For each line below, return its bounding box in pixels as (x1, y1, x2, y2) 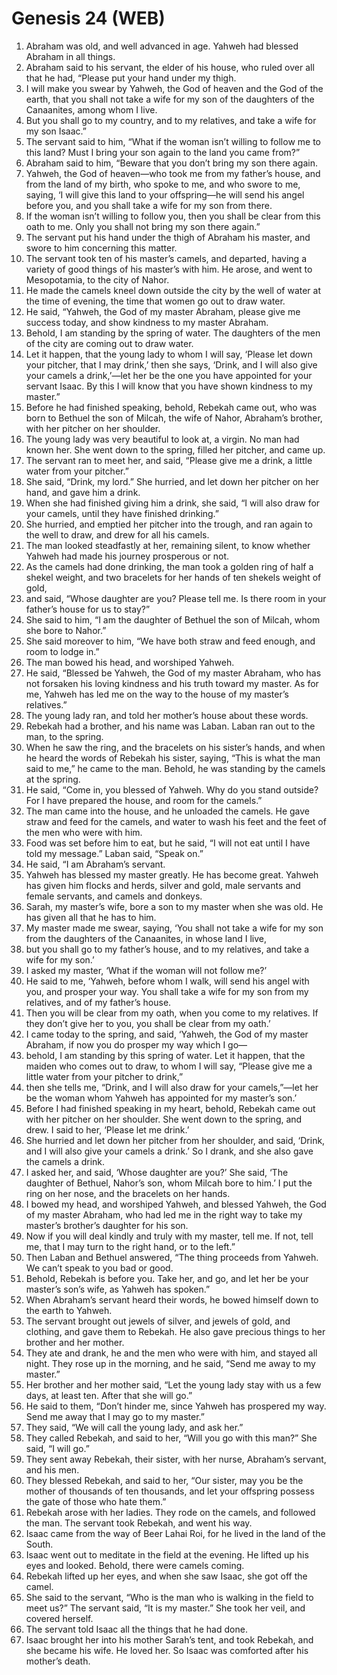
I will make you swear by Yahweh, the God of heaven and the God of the (25, 82, 324, 94)
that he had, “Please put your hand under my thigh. (25, 72, 237, 84)
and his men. (25, 1463, 80, 1476)
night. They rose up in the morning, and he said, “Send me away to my (25, 1357, 316, 1369)
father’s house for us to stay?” (25, 603, 151, 615)
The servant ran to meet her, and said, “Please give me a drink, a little (25, 454, 313, 466)
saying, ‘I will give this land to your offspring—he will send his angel (25, 188, 305, 201)
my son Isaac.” (25, 125, 87, 137)
